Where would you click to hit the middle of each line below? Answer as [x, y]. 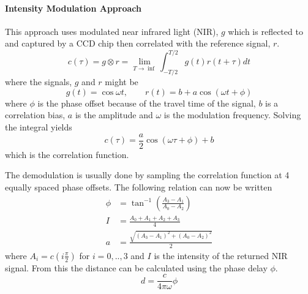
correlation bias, [35, 115]
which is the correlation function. [67, 154]
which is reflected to [265, 31]
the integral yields [39, 127]
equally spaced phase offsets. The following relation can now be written [139, 187]
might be [122, 82]
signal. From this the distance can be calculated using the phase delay [136, 267]
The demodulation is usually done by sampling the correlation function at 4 [147, 175]
